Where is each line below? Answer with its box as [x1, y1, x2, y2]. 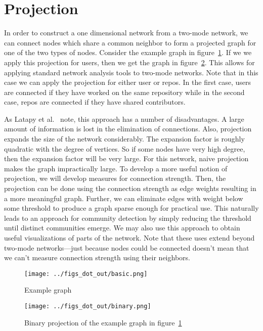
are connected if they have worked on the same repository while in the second [4, 86, 245, 97]
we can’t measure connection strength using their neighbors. [4, 252, 190, 263]
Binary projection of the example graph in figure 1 [24, 317, 182, 327]
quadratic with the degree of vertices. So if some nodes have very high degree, [4, 143, 245, 154]
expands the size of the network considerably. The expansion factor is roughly [4, 133, 245, 144]
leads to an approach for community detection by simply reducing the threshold [4, 212, 251, 223]
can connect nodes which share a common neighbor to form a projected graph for [4, 37, 256, 48]
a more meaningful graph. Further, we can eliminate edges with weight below [4, 193, 243, 203]
